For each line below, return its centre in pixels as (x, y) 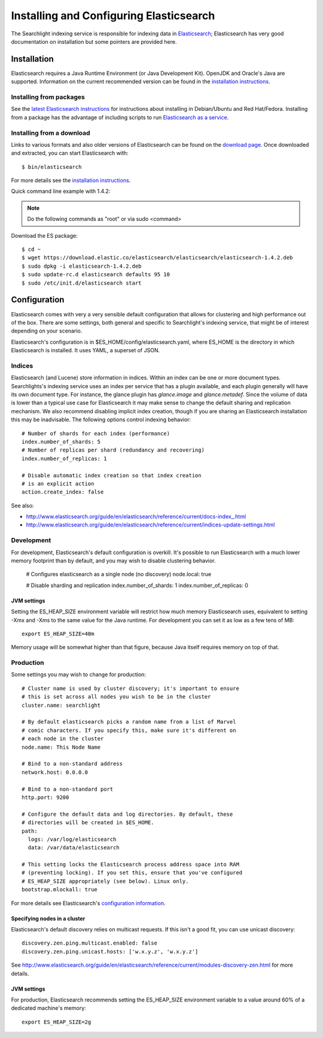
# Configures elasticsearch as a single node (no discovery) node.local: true (119, 574)
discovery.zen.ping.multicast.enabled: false (90, 943)
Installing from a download (51, 133)
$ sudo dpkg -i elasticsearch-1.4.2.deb (82, 266)
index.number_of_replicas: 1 (64, 459)
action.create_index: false (63, 492)
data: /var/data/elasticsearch (74, 848)
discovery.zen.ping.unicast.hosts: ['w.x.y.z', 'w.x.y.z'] (110, 951)
